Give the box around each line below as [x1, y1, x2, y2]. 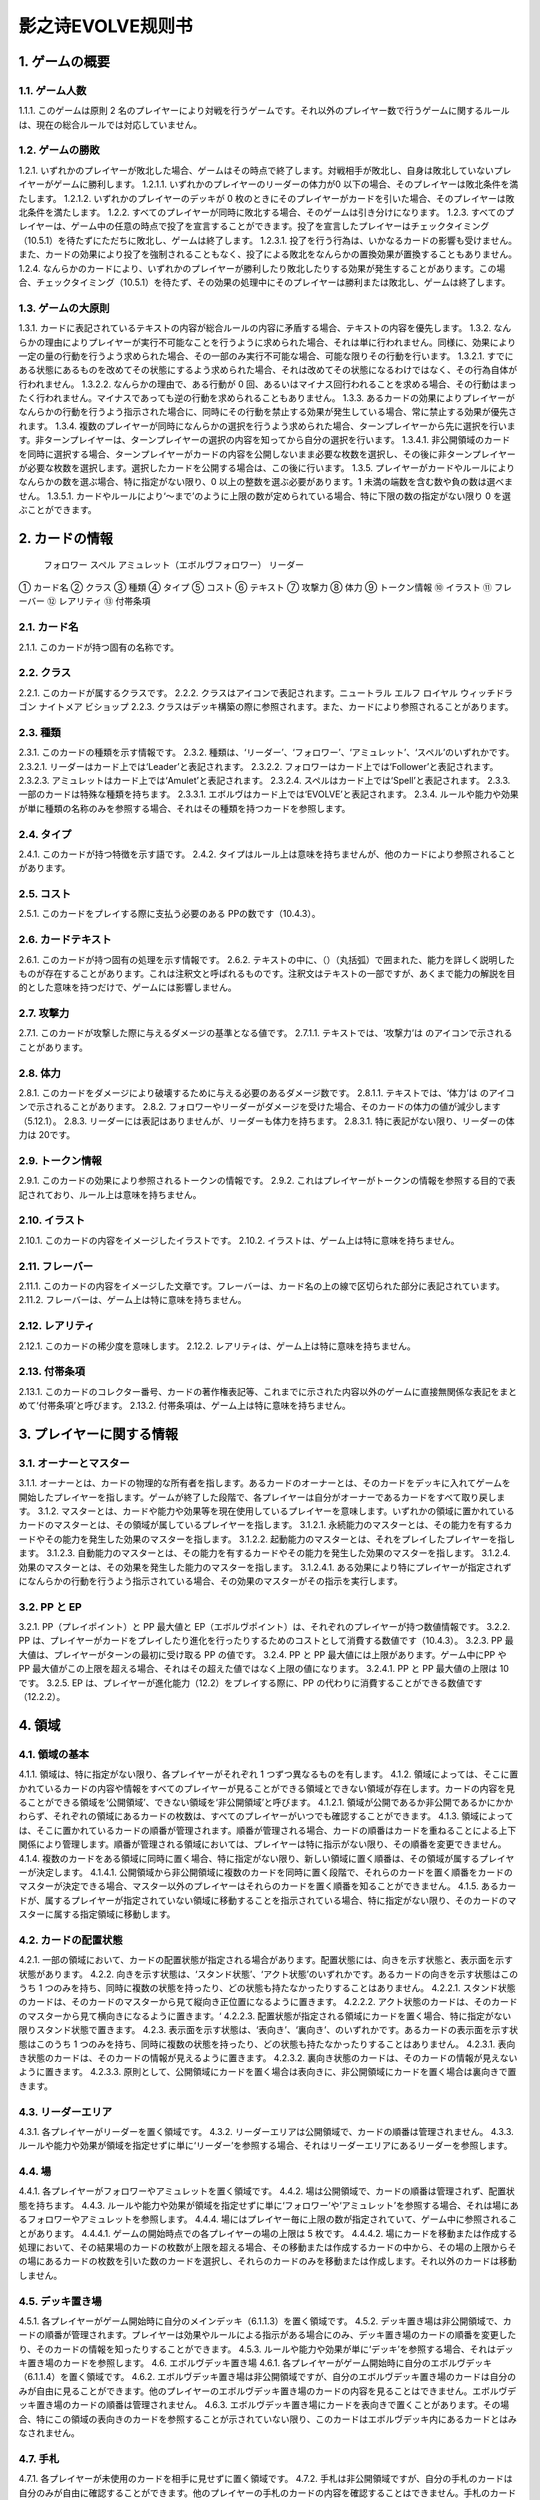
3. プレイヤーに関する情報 [18, 1425, 179, 1442]
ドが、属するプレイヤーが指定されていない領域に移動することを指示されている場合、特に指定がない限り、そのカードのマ [18, 1894, 517, 1906]
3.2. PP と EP [18, 1600, 82, 1614]
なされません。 [18, 2427, 80, 2439]
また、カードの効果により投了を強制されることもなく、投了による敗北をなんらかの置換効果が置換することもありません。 [18, 248, 517, 260]
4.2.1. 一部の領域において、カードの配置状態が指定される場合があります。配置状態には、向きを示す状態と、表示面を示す [18, 1954, 514, 1966]
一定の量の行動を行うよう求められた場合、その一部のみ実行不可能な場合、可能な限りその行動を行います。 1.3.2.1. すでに [18, 350, 514, 362]
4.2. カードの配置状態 [18, 1933, 123, 1947]
